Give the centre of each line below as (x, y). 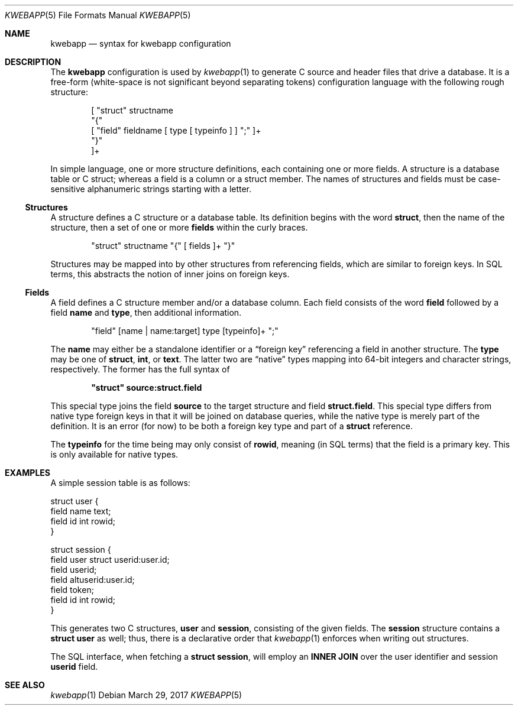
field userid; (74, 570)
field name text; (81, 511)
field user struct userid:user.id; (110, 560)
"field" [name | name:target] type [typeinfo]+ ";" (185, 331)
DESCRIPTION (33, 62)
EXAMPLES (27, 473)
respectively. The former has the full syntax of (140, 369)
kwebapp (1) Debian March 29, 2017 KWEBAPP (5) (146, 695)
